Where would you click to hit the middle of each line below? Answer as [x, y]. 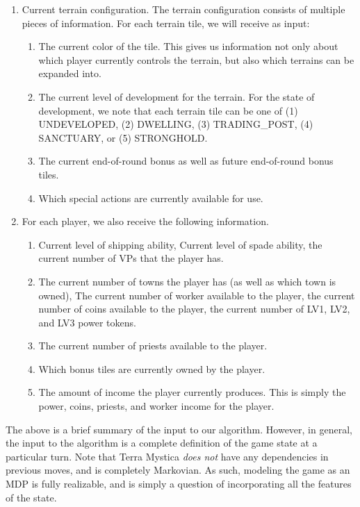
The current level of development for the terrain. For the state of [177, 96]
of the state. [31, 497]
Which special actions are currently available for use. [151, 198]
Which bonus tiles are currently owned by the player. [152, 368]
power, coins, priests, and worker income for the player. [156, 406]
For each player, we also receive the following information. [145, 221]
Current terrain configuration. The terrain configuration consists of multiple [183, 9]
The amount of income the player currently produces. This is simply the [192, 392]
